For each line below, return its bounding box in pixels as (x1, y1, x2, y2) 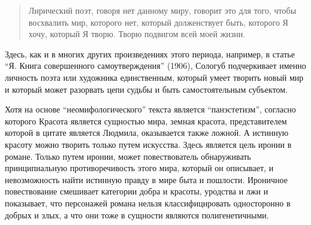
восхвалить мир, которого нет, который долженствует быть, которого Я (28, 16, 288, 28)
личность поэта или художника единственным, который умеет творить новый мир (5, 71, 304, 83)
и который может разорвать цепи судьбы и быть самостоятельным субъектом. (5, 83, 288, 95)
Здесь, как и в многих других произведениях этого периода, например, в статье (5, 47, 295, 60)
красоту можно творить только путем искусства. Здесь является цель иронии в (5, 138, 292, 150)
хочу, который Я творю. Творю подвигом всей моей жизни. (28, 28, 246, 40)
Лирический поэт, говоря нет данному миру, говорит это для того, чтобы (28, 4, 297, 16)
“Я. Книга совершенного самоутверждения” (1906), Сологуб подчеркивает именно (5, 59, 306, 72)
